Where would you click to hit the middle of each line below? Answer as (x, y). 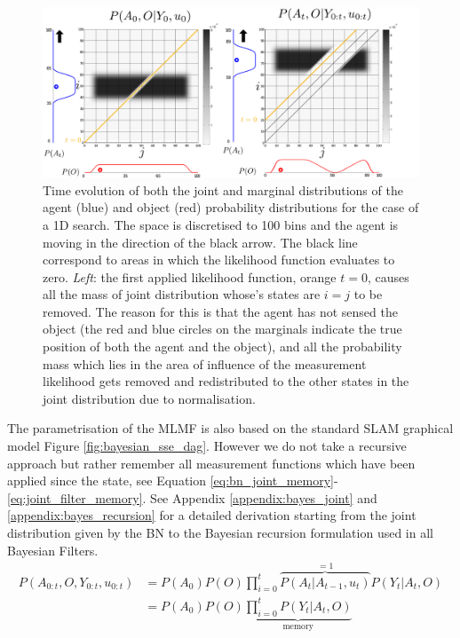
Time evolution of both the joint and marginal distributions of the (223, 189)
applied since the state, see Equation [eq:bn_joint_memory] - (173, 480)
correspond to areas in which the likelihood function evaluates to (219, 260)
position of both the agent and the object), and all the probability (222, 347)
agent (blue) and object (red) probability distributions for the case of (231, 207)
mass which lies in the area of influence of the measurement (205, 363)
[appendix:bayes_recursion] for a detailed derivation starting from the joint (212, 515)
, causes (388, 276)
